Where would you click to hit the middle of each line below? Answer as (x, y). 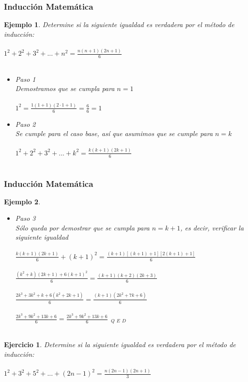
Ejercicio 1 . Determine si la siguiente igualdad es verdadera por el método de (120, 344)
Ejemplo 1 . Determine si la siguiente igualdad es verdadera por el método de (119, 24)
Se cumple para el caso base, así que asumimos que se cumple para (114, 133)
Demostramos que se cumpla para (65, 88)
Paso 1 (25, 79)
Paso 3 (25, 218)
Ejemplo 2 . (22, 202)
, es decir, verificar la (212, 227)
